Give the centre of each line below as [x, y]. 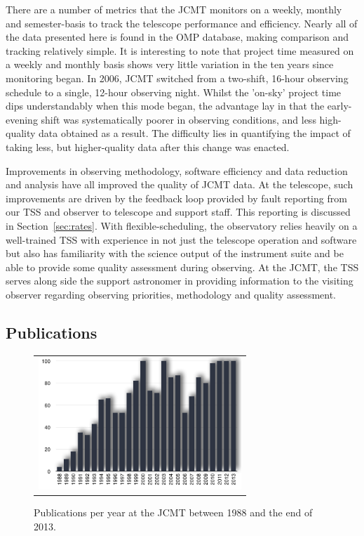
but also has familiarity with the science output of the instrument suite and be [175, 253]
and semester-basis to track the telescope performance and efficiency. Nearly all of [182, 23]
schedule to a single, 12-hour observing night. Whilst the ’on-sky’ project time [174, 92]
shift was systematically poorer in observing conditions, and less [178, 119]
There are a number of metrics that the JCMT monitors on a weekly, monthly [174, 9]
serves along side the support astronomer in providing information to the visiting [180, 281]
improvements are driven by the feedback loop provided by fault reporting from [176, 198]
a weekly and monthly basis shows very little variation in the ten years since [170, 64]
